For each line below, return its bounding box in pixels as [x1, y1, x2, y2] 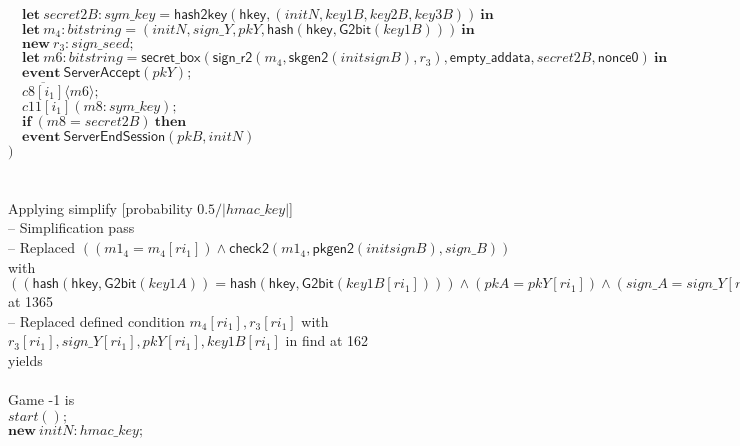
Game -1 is [8, 389, 75, 410]
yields [8, 350, 43, 371]
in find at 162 [285, 330, 369, 351]
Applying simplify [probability [8, 197, 193, 218]
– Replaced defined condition [8, 310, 185, 331]
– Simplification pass [8, 217, 135, 238]
